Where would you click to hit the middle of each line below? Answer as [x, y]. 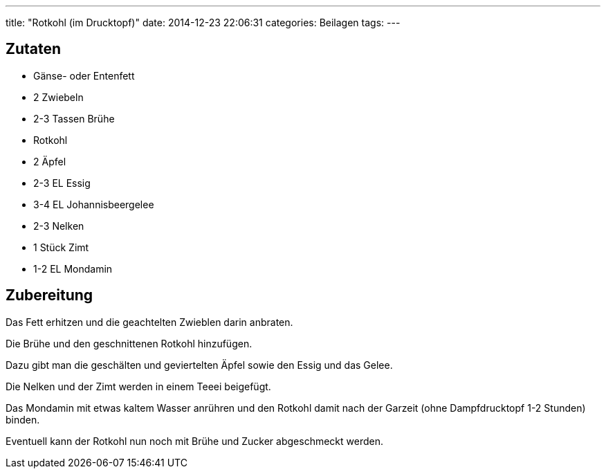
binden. [23, 419]
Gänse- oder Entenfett [84, 75]
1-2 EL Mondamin [73, 268]
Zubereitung [49, 295]
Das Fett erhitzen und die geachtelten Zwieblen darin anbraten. [149, 322]
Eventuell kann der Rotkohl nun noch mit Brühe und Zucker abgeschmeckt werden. [194, 441]
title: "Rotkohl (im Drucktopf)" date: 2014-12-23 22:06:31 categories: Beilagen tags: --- [203, 22]
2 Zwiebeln [58, 97]
